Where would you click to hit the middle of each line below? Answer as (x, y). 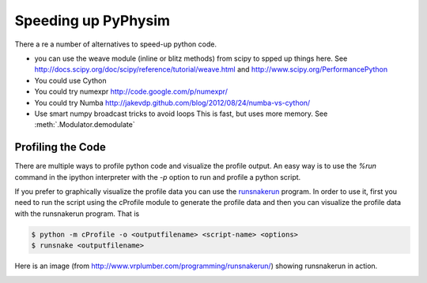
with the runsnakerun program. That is (77, 214)
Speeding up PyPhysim (92, 20)
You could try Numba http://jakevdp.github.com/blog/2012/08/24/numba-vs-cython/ (172, 102)
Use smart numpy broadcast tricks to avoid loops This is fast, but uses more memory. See (181, 114)
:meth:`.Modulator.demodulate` (85, 125)
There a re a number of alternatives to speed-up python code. (116, 44)
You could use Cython (70, 80)
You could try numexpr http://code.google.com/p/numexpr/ (131, 91)
